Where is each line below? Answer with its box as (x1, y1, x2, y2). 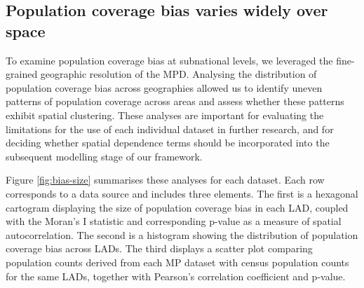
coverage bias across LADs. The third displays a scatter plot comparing (6, 241, 313, 256)
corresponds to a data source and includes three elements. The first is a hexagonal (6, 186, 358, 200)
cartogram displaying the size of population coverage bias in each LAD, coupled (6, 200, 349, 214)
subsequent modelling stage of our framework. (6, 149, 203, 163)
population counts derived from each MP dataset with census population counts (6, 254, 349, 269)
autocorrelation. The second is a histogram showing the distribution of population (6, 227, 358, 242)
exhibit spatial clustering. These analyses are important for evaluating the (6, 107, 324, 122)
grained (6, 67, 38, 81)
